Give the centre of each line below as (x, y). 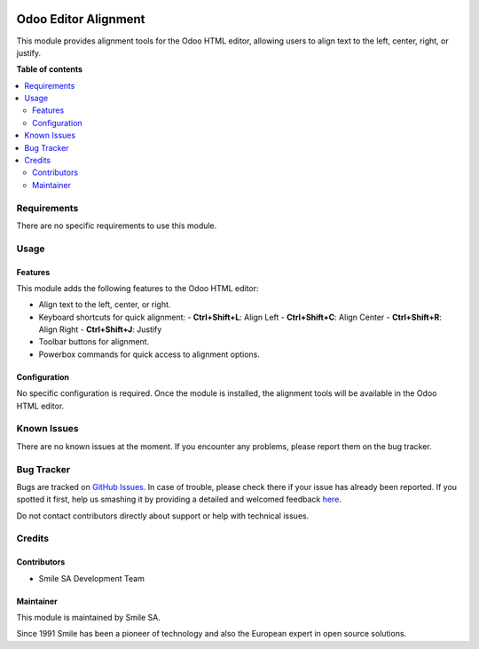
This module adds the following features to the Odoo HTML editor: (137, 288)
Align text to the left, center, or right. (105, 305)
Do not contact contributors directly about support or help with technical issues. (163, 516)
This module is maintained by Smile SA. (89, 618)
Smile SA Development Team (92, 578)
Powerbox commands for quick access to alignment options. (149, 354)
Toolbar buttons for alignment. (94, 342)
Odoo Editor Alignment (81, 19)
